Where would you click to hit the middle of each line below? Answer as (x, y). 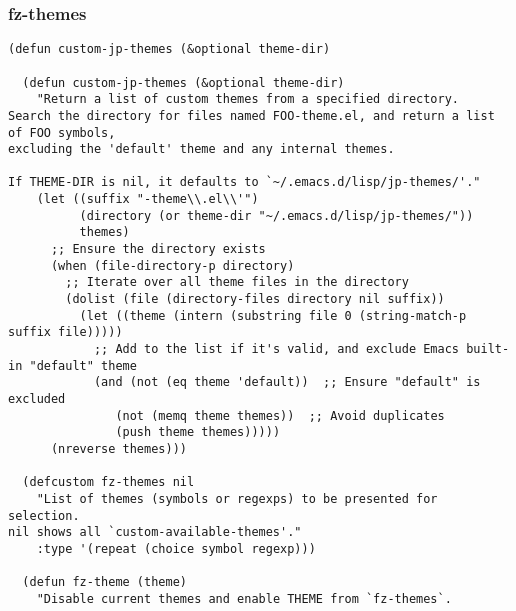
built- (488, 349)
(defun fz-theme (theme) (104, 582)
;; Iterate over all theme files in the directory (237, 282)
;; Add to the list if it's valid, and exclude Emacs (276, 349)
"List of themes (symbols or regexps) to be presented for (237, 498)
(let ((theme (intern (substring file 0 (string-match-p (273, 315)
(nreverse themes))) (118, 448)
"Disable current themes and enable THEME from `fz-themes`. (244, 598)
